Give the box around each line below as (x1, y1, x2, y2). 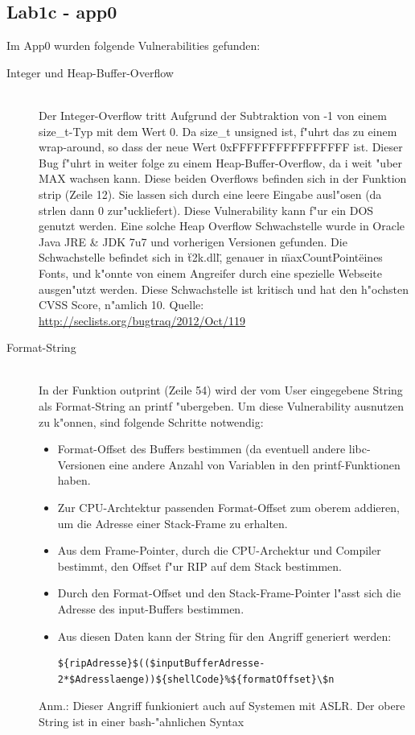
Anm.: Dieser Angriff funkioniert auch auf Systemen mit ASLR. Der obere (39, 697, 405, 714)
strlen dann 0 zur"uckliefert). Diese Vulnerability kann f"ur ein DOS (39, 201, 374, 218)
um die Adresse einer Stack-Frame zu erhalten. (57, 514, 288, 531)
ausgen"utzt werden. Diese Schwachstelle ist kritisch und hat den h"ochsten (39, 280, 409, 297)
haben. (57, 472, 91, 489)
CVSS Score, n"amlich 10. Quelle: (39, 296, 204, 313)
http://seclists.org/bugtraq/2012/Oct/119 (39, 312, 245, 328)
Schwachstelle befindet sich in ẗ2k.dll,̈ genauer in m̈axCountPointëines (39, 249, 383, 266)
